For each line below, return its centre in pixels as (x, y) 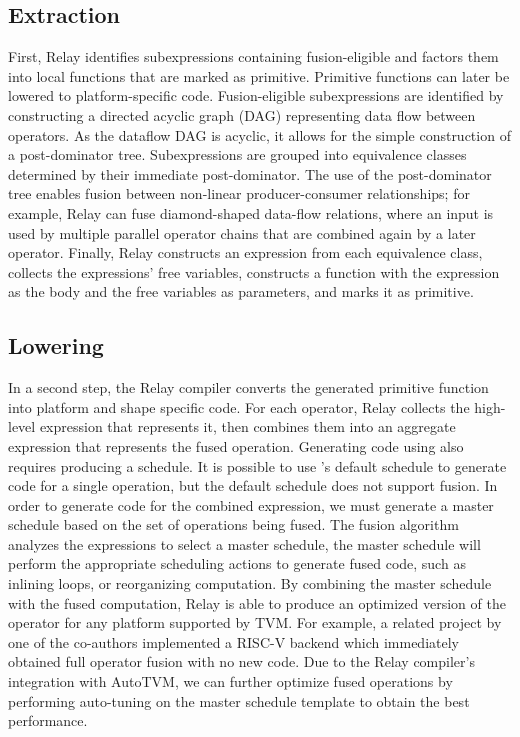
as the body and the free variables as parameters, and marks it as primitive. (241, 291)
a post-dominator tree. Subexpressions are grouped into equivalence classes (237, 154)
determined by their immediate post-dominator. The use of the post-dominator (250, 173)
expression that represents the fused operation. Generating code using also (236, 445)
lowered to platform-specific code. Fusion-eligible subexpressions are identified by (256, 95)
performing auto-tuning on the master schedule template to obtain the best (239, 700)
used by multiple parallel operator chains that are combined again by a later (242, 232)
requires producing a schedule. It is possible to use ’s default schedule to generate (257, 465)
